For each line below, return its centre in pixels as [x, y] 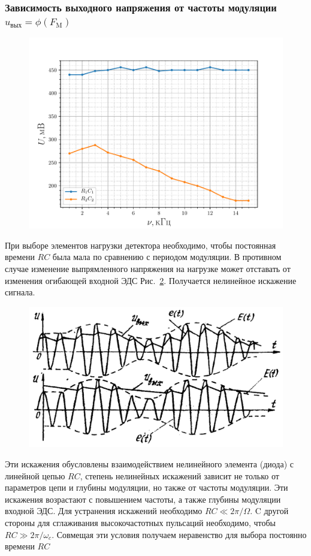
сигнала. [20, 292]
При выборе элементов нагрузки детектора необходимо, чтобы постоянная [141, 245]
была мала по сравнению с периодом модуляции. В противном [167, 257]
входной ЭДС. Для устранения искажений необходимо [104, 511]
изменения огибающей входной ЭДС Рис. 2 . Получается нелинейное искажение [151, 280]
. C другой [269, 511]
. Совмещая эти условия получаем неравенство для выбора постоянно [179, 534]
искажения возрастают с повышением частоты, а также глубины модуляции [143, 499]
